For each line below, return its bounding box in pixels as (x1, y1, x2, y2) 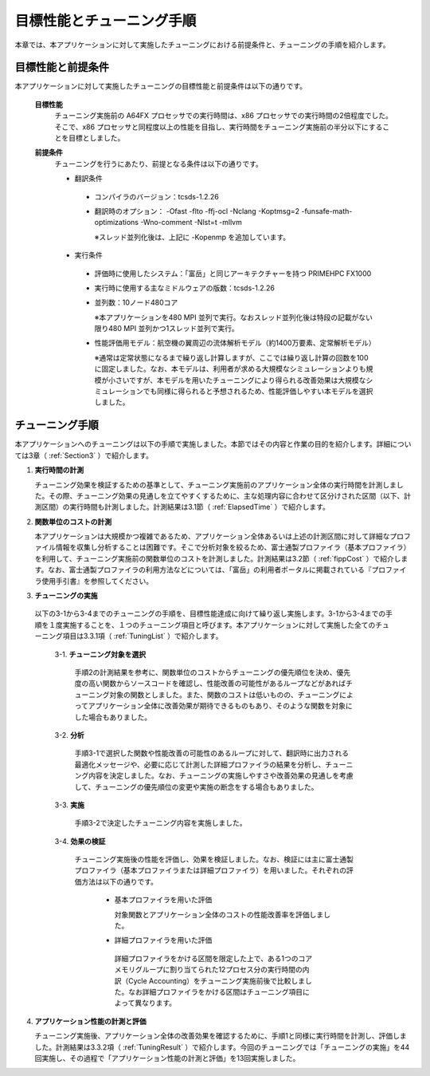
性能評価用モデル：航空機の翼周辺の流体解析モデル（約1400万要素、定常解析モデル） (94, 338, 376, 348)
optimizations (94, 218, 139, 227)
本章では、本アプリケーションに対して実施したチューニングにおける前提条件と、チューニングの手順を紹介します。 (14, 40, 390, 49)
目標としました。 (68, 133, 125, 143)
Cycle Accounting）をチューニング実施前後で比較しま (127, 975, 306, 985)
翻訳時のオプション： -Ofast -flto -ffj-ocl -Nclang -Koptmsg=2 (94, 206, 300, 215)
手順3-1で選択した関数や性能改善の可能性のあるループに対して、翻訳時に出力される (74, 748, 350, 758)
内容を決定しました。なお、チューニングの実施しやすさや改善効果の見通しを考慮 (88, 771, 354, 781)
